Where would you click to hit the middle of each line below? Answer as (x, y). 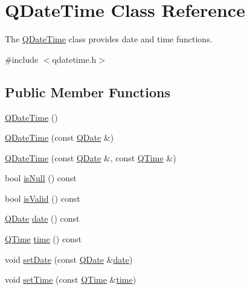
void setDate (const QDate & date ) (69, 259)
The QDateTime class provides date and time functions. (109, 39)
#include (22, 59)
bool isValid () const (43, 198)
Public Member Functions (88, 92)
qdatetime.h (74, 59)
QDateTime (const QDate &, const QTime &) (91, 157)
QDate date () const (42, 218)
